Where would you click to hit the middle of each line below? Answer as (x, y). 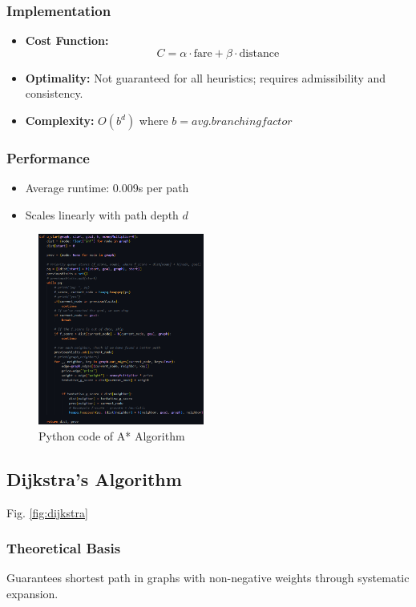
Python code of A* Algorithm (112, 435)
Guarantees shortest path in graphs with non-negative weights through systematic (208, 578)
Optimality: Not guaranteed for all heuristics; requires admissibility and (206, 77)
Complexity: (60, 120)
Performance (48, 157)
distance (259, 53)
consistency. (54, 93)
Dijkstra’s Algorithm (94, 478)
